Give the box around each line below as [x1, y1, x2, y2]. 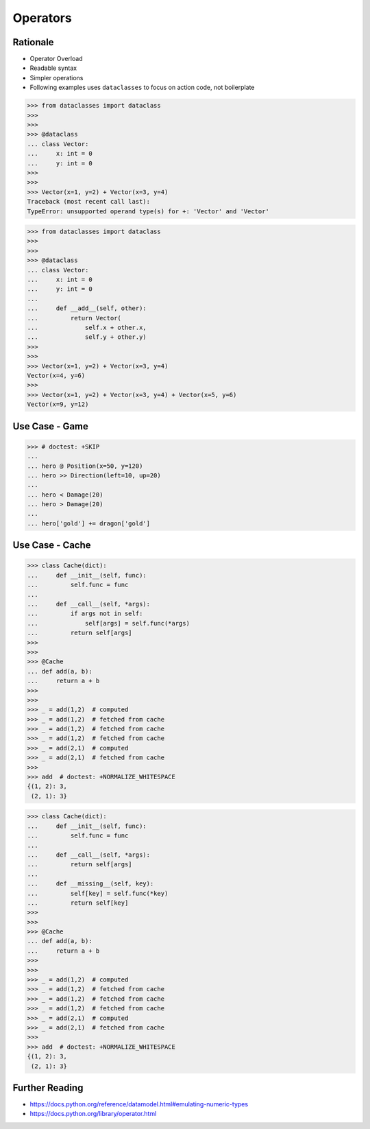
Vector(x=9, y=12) [27, 401, 89, 408]
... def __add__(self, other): [27, 305, 147, 312]
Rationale [12, 36, 54, 48]
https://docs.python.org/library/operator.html [29, 1110, 157, 1118]
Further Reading [12, 1082, 84, 1093]
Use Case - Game [12, 420, 89, 432]
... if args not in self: [27, 610, 143, 617]
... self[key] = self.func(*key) [27, 889, 169, 897]
